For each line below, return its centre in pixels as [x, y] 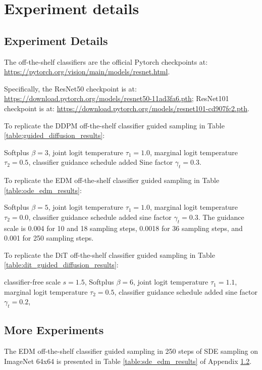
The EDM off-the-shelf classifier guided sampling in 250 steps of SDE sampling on [131, 351]
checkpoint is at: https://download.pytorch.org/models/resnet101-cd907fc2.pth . [127, 108]
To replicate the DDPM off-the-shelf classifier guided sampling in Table [114, 125]
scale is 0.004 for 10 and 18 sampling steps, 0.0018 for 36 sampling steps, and [123, 228]
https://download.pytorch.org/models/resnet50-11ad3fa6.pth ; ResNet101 [117, 98]
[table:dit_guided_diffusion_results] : [61, 265]
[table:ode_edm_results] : [43, 190]
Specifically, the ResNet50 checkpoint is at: [70, 88]
